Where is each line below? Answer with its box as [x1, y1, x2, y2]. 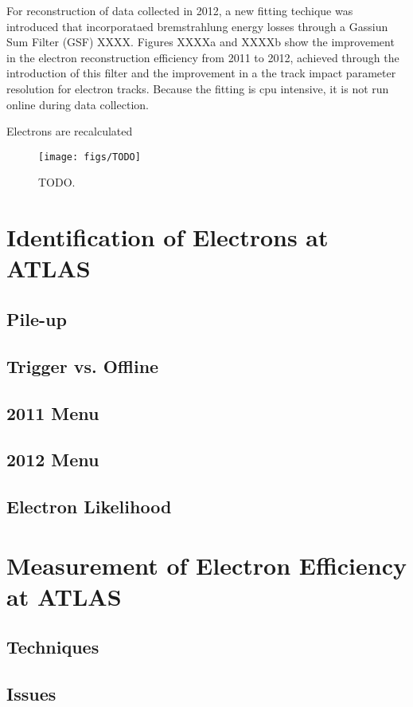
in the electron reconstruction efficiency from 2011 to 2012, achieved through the [6, 49, 399, 65]
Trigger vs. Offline [6, 353, 159, 378]
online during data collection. [6, 96, 149, 112]
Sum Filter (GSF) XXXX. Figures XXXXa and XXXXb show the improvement [6, 33, 395, 50]
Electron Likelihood [6, 494, 172, 519]
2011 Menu [6, 400, 99, 425]
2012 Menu [6, 447, 99, 472]
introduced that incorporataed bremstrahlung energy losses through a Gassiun [6, 18, 388, 34]
